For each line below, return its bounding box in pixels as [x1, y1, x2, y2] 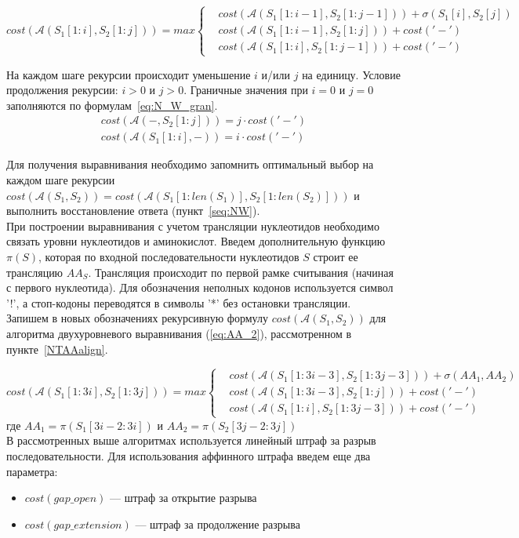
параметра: [6, 463, 58, 479]
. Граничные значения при [183, 82, 308, 98]
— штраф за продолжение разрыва [135, 515, 300, 532]
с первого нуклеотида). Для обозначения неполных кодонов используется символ [6, 279, 394, 296]
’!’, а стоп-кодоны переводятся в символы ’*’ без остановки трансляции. [6, 294, 351, 311]
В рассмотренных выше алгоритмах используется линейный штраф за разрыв [6, 432, 376, 449]
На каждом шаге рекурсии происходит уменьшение [6, 66, 251, 82]
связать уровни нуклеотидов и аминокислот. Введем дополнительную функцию [6, 233, 386, 249]
